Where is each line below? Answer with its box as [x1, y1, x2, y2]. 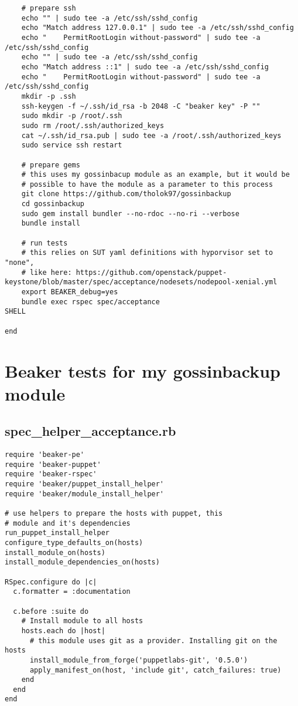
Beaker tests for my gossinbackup [5, 358, 280, 382]
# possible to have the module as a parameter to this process [21, 180, 273, 189]
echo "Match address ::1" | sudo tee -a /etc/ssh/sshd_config [21, 62, 269, 71]
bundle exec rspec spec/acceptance [21, 297, 160, 306]
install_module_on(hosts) [5, 548, 105, 557]
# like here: [21, 268, 72, 277]
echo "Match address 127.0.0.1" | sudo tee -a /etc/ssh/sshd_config [21, 23, 294, 32]
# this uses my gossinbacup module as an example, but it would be [21, 170, 290, 179]
